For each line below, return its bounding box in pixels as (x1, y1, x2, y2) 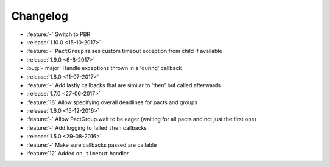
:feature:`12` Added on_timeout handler (26, 150, 129, 157)
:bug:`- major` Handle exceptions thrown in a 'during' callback (26, 65, 182, 72)
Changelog (11, 9, 68, 23)
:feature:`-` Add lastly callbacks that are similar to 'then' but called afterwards (26, 81, 221, 88)
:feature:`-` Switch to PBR (26, 30, 91, 38)
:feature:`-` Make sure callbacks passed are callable (26, 141, 157, 149)
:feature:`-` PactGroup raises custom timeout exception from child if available (26, 48, 222, 55)
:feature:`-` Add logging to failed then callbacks (26, 124, 147, 131)
